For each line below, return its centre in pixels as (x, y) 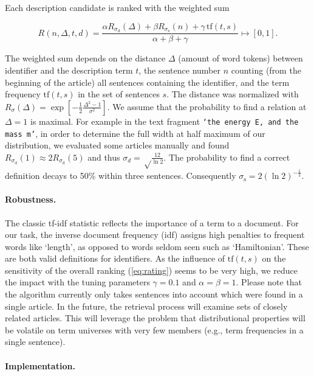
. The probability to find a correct (227, 157)
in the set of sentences (119, 94)
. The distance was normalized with (233, 94)
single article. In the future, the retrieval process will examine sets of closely (146, 306)
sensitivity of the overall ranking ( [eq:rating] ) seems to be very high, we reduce (151, 270)
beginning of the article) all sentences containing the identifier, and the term (147, 82)
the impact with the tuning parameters (77, 282)
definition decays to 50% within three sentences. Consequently (121, 176)
